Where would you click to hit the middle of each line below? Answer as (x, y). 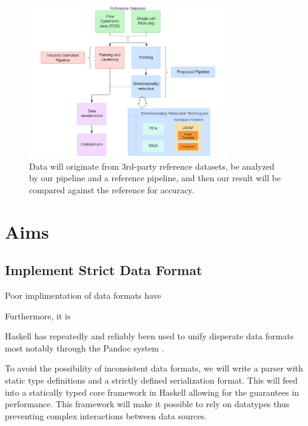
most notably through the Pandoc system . (85, 348)
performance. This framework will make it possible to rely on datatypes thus (147, 404)
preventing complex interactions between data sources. (106, 415)
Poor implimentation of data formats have (83, 295)
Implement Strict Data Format (104, 270)
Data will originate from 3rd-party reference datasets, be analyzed (152, 166)
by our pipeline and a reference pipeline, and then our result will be (155, 178)
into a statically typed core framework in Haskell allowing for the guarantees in (152, 392)
